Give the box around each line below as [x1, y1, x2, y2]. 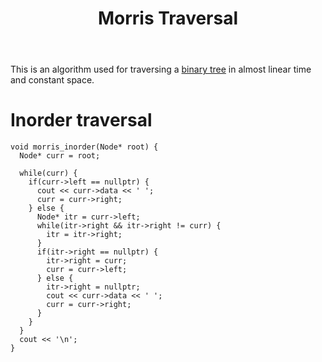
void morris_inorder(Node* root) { [10, 142, 159, 152]
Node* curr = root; [19, 151, 101, 161]
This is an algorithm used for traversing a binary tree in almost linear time [10, 63, 312, 76]
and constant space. [10, 74, 95, 86]
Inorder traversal [10, 109, 153, 132]
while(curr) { [19, 168, 78, 179]
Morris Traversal [97, 7, 239, 30]
